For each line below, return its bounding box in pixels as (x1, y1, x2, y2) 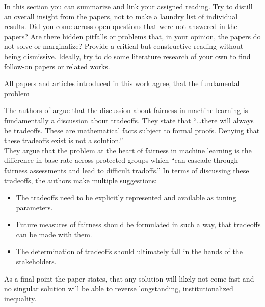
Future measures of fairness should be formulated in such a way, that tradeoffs (16, 219, 261, 230)
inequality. (4, 293, 37, 303)
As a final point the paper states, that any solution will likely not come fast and (4, 273, 254, 284)
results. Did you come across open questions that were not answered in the (4, 21, 237, 32)
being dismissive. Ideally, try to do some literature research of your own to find (4, 50, 251, 61)
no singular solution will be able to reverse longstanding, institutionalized (4, 283, 233, 294)
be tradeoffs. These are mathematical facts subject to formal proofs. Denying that (4, 125, 260, 135)
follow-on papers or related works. (4, 61, 110, 71)
